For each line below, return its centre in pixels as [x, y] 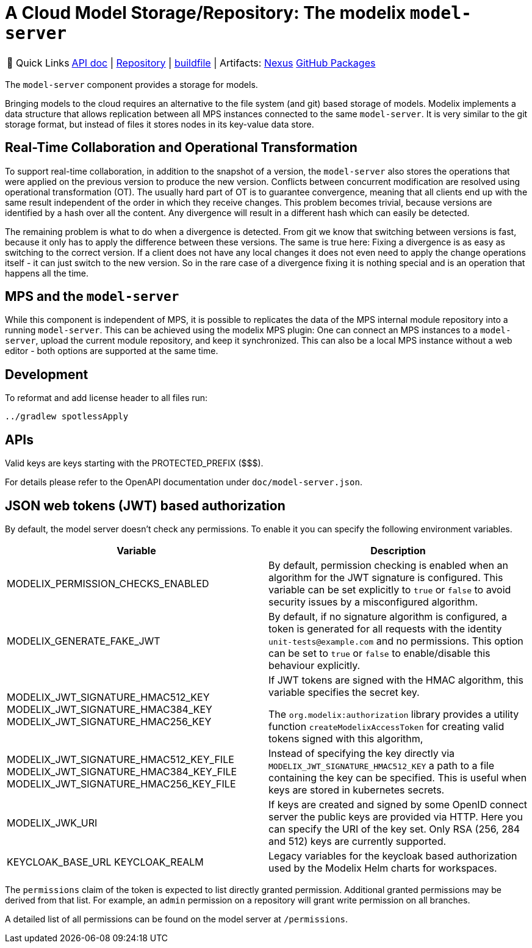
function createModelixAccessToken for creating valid [386, 726]
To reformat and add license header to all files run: [106, 398]
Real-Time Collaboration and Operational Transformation [181, 148]
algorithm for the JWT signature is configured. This [386, 577]
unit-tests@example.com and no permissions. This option [396, 641]
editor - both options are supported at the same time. [112, 351]
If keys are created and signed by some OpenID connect [398, 804]
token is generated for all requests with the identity [385, 628]
